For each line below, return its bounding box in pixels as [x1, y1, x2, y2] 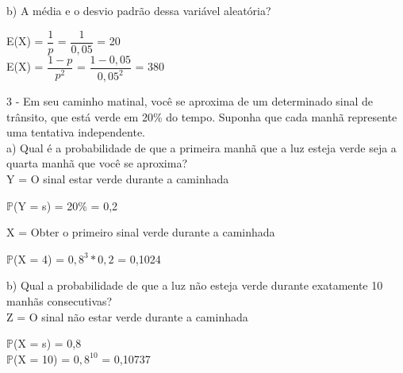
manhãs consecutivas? [6, 293, 113, 309]
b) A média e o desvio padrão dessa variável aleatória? [6, 2, 271, 18]
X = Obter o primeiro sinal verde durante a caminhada [6, 224, 275, 240]
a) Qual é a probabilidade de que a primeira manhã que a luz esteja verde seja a [6, 139, 397, 156]
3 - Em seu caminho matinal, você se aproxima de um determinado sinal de [6, 93, 374, 110]
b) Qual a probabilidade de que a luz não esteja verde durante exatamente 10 [6, 277, 383, 294]
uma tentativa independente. [6, 124, 146, 140]
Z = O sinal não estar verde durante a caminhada [6, 308, 248, 325]
